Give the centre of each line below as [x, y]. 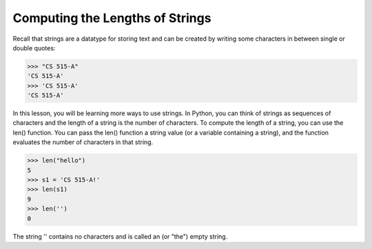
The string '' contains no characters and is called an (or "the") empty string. [120, 236]
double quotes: [34, 48]
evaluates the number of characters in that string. [83, 142]
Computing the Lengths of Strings [112, 18]
